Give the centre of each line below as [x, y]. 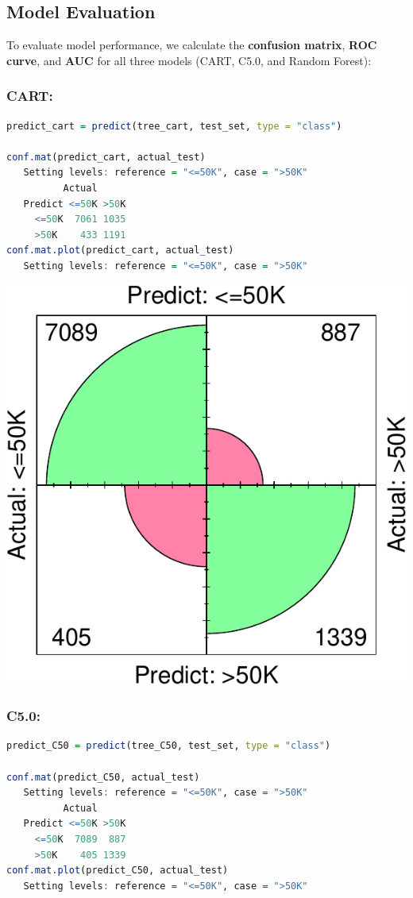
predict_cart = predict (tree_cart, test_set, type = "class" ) [174, 126]
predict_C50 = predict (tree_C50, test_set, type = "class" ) [169, 746]
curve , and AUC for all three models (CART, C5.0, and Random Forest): [189, 60]
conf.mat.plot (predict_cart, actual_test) [120, 251]
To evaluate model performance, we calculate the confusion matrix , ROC [192, 45]
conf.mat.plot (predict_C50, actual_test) [118, 871]
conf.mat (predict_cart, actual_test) [106, 157]
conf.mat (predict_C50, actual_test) [103, 777]
